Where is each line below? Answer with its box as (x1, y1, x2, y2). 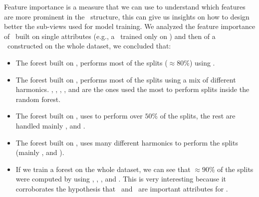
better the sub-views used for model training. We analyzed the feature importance (4, 21, 256, 31)
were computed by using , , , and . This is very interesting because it (15, 173, 227, 184)
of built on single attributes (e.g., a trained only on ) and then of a (4, 30, 216, 41)
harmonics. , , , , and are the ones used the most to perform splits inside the (15, 84, 250, 94)
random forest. (15, 93, 61, 104)
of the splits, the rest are (160, 110, 236, 121)
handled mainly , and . (15, 120, 85, 130)
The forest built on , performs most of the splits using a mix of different (15, 74, 236, 84)
